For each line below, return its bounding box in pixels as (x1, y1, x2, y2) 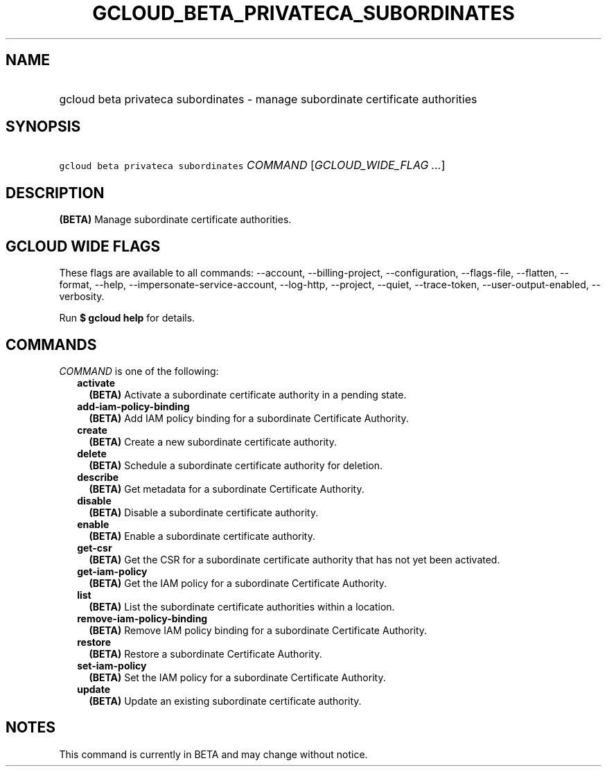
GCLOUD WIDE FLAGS (6, 237, 161, 255)
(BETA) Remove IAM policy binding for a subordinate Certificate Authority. (89, 624, 428, 636)
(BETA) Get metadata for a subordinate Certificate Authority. (89, 482, 364, 495)
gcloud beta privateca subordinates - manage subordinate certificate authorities (59, 91, 477, 106)
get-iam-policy (77, 565, 148, 577)
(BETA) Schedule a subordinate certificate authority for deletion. (89, 459, 382, 471)
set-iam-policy (77, 659, 147, 672)
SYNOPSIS (6, 118, 81, 136)
